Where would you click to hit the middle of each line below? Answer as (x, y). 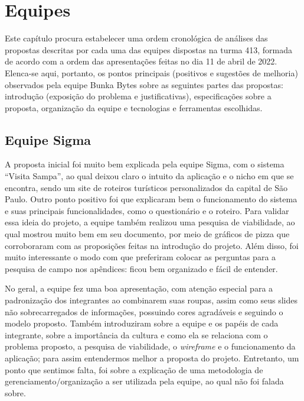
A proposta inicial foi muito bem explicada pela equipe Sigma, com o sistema (145, 164)
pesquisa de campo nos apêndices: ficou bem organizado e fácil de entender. (141, 268)
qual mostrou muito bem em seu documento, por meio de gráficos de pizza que (147, 234)
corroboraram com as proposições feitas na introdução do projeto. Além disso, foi (152, 245)
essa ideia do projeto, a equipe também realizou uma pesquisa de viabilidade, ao (150, 222)
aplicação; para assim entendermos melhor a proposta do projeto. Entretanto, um (152, 358)
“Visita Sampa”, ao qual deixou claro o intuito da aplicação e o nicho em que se (149, 176)
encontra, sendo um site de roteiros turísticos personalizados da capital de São (146, 187)
